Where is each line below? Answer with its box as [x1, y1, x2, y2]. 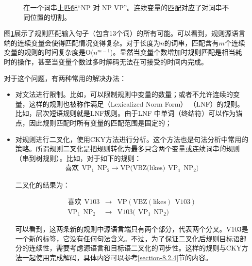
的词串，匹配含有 [164, 37, 219, 47]
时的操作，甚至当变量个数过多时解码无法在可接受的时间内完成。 [4, 56, 208, 66]
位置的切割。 [30, 12, 71, 22]
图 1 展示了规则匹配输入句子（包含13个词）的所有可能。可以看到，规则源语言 [4, 28, 245, 38]
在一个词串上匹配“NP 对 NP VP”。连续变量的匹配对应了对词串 [23, 2, 222, 12]
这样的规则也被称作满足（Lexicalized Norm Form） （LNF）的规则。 [29, 98, 244, 109]
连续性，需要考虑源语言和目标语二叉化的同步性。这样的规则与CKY [29, 243, 242, 253]
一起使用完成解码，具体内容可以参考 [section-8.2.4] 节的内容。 [22, 252, 213, 262]
